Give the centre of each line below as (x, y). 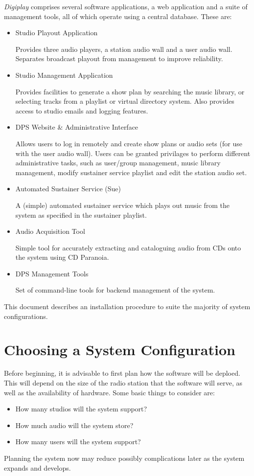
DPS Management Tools (52, 273)
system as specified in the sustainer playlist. (81, 215)
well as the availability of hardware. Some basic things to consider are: (109, 392)
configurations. (26, 316)
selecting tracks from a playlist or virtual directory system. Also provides (125, 101)
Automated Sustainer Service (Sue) (68, 189)
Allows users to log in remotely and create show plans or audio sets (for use (129, 143)
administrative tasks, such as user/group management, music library (118, 163)
